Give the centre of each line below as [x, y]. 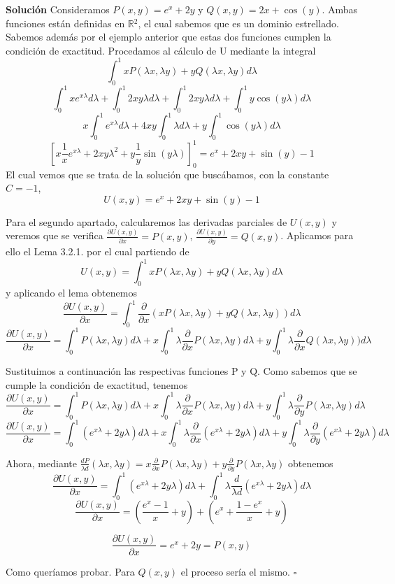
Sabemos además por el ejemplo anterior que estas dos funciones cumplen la [168, 37]
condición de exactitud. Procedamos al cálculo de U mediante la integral [161, 50]
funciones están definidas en [65, 23]
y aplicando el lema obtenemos [71, 292]
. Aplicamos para [317, 235]
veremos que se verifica [55, 235]
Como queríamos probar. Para [70, 571]
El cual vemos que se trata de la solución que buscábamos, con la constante [167, 174]
